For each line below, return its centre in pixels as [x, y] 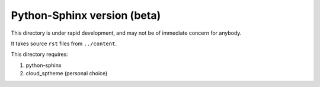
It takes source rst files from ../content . [64, 43]
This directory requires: [39, 54]
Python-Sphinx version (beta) [86, 15]
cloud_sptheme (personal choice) [67, 73]
